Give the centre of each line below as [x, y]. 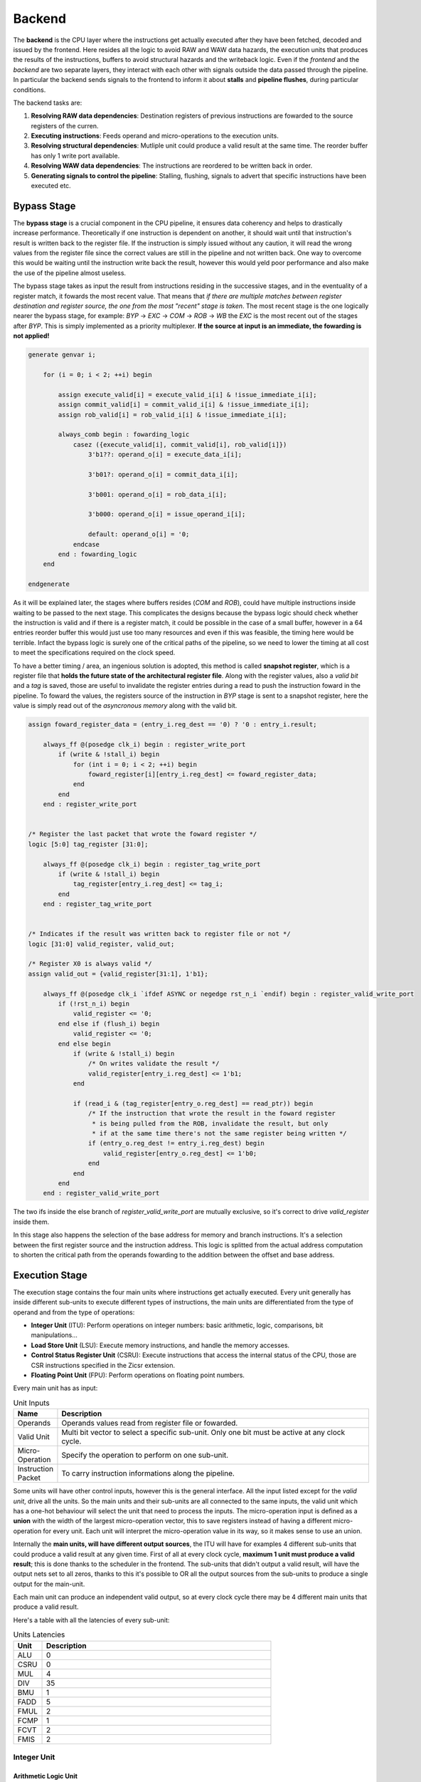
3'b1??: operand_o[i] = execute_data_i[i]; [165, 455]
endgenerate [49, 584]
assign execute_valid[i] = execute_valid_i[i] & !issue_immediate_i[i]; [187, 395]
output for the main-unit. [49, 1584]
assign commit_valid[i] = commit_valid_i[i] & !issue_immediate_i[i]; [183, 405]
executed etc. [51, 186]
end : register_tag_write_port [97, 904]
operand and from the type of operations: [74, 1312]
